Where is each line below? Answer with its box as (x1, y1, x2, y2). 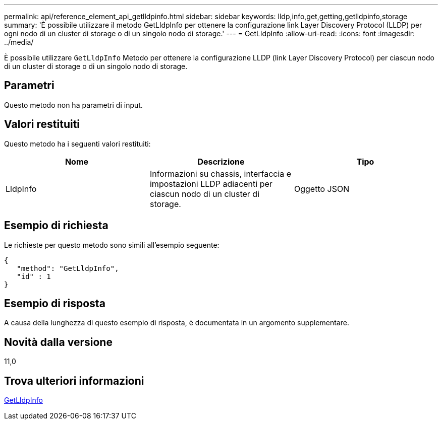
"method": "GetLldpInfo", (17, 264, 119, 272)
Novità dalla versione (4, 335, 113, 348)
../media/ (4, 38, 34, 46)
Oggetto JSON (294, 183, 350, 194)
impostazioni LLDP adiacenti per (149, 178, 272, 189)
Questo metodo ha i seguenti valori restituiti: (4, 139, 151, 148)
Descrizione (197, 156, 245, 167)
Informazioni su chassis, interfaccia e (149, 168, 292, 179)
